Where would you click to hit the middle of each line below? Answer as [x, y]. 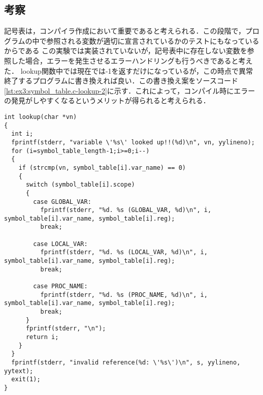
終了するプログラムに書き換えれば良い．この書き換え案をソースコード [121, 81]
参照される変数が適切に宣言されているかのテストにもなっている [153, 40]
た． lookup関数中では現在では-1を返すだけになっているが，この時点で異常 [129, 70]
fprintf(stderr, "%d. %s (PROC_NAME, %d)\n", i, [124, 295]
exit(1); [26, 379]
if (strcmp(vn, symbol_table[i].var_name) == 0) [102, 168]
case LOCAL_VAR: [60, 244]
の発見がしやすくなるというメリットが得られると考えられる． [107, 100]
